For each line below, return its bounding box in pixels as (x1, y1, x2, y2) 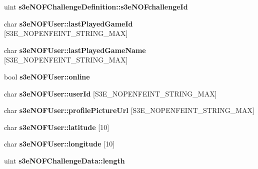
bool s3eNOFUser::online (4, 71, 90, 81)
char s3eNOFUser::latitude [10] (4, 121, 109, 132)
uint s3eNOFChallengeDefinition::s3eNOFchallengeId (4, 1, 188, 11)
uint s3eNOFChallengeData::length (4, 155, 125, 165)
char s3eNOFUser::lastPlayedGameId (4, 18, 133, 28)
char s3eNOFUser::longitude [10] (4, 138, 115, 149)
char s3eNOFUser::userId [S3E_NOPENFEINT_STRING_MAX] (4, 88, 217, 98)
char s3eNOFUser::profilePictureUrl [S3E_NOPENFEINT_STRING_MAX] (4, 105, 254, 115)
